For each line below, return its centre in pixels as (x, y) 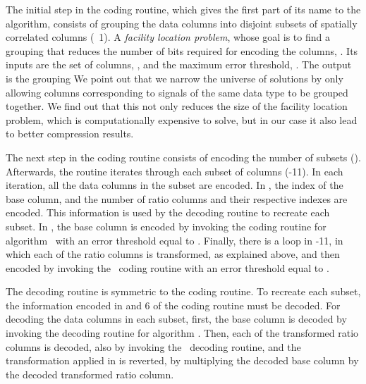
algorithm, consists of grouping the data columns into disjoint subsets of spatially (182, 23)
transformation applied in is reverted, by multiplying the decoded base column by (182, 360)
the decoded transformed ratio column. (90, 374)
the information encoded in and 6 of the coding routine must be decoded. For (173, 305)
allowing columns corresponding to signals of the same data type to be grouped (177, 92)
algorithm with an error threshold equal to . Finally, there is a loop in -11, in (175, 240)
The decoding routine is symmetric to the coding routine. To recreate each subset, (183, 291)
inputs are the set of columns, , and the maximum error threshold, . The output (179, 64)
